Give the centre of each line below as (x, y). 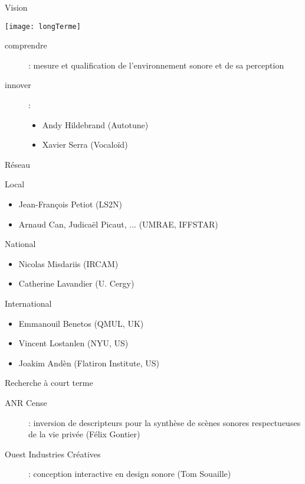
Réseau (18, 164)
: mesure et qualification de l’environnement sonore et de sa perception (156, 65)
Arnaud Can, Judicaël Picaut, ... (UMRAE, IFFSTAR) (118, 224)
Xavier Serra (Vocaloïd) (85, 144)
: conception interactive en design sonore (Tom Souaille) (130, 474)
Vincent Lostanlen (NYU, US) (73, 343)
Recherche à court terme (49, 383)
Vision (16, 7)
